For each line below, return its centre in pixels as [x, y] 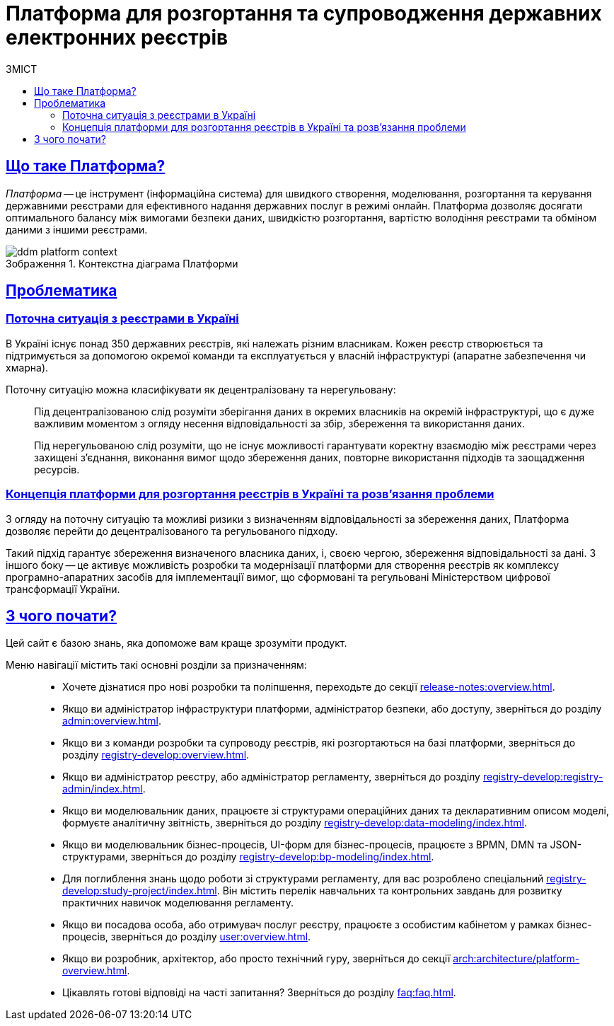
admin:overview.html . [112, 721]
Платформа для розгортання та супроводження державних [304, 13]
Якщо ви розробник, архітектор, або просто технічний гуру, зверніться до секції [256, 959]
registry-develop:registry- [543, 777]
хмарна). [27, 367]
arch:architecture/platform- [516, 959]
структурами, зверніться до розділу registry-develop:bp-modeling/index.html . [248, 857]
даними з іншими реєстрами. [77, 229]
